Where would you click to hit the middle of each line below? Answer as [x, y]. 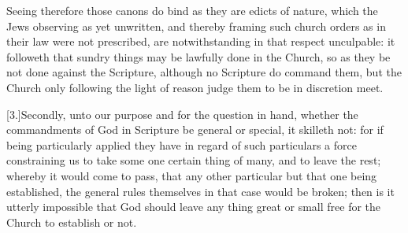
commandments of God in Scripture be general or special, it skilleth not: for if [195, 129]
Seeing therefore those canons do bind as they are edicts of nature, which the [192, 10]
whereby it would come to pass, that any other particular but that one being [192, 175]
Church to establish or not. [72, 222]
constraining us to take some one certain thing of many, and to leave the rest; [194, 160]
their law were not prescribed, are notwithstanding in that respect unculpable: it [201, 41]
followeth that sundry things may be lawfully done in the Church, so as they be [198, 56]
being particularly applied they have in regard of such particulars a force [182, 144]
